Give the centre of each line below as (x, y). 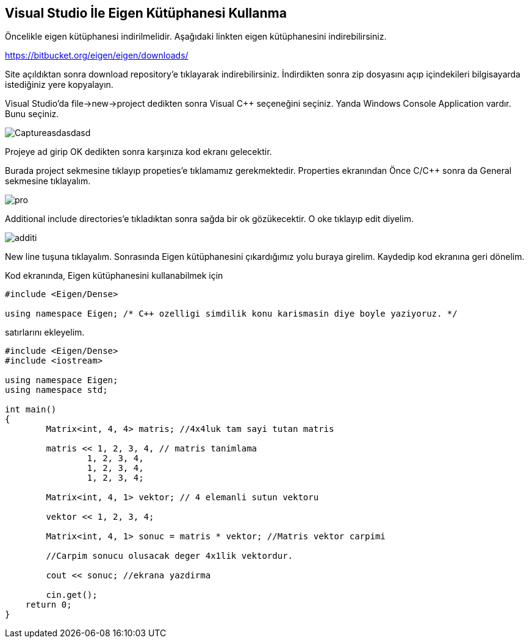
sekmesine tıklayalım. (48, 181)
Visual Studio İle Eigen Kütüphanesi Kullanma (146, 13)
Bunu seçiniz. (32, 114)
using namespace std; (56, 390)
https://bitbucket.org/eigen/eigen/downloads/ (97, 56)
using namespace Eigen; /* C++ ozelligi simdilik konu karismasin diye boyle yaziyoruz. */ (231, 314)
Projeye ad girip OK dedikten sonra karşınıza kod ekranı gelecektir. (139, 152)
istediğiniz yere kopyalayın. (59, 85)
